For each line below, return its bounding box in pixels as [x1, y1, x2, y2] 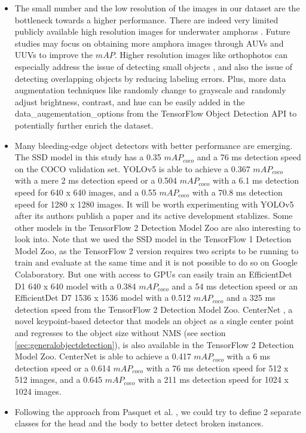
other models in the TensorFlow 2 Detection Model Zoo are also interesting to [14, 221, 301, 233]
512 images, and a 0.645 [14, 373, 103, 386]
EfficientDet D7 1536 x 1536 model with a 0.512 [14, 291, 191, 304]
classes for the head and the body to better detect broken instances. [14, 417, 264, 429]
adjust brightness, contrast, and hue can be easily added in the [14, 95, 245, 108]
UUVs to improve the [14, 48, 93, 61]
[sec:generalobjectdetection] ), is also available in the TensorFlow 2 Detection [14, 338, 294, 350]
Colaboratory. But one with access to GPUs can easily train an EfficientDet [14, 268, 292, 280]
